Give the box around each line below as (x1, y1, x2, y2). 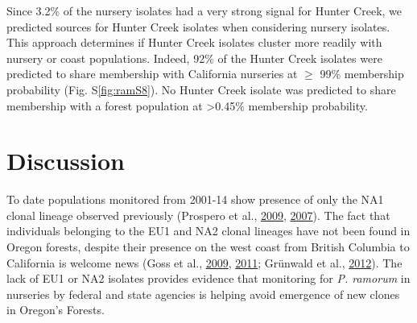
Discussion (6, 144, 125, 177)
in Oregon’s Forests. (6, 301, 105, 318)
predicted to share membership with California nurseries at (6, 65, 298, 82)
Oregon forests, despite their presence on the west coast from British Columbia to (6, 238, 410, 255)
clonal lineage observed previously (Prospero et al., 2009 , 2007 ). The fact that (6, 206, 390, 223)
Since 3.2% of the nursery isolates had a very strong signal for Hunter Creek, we (6, 2, 403, 19)
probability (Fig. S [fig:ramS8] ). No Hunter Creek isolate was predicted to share (6, 81, 396, 97)
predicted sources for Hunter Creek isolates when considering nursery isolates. (6, 18, 390, 35)
